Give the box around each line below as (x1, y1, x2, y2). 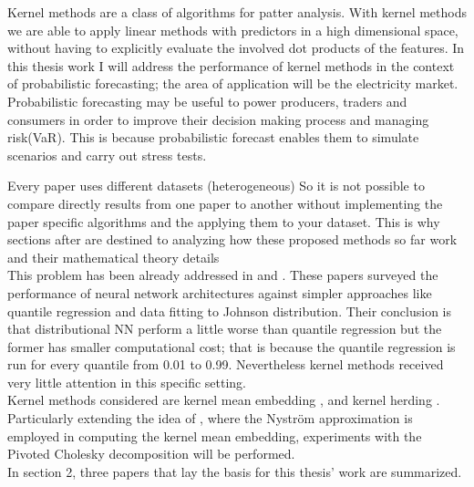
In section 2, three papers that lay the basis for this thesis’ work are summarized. (7, 461, 462, 481)
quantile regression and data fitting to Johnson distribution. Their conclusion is (7, 301, 451, 320)
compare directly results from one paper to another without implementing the (7, 193, 443, 212)
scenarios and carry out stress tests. (7, 145, 207, 164)
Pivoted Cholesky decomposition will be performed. (7, 444, 295, 463)
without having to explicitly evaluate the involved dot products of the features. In (7, 38, 465, 57)
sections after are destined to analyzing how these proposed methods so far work (7, 230, 458, 249)
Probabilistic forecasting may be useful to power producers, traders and (7, 91, 407, 110)
